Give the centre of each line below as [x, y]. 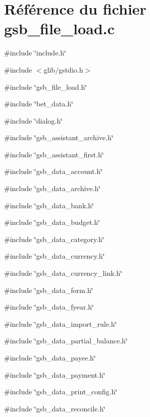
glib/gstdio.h [63, 69]
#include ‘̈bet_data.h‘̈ [39, 104]
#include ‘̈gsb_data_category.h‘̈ [54, 239]
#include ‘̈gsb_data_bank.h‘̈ [49, 205]
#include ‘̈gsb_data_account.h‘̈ [53, 171]
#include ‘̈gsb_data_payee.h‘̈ [50, 358]
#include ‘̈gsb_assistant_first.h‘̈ [54, 154]
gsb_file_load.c [59, 28]
